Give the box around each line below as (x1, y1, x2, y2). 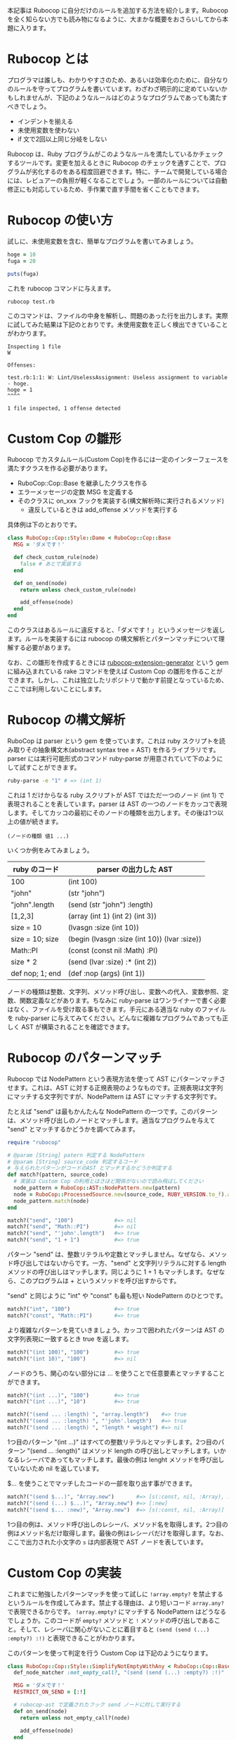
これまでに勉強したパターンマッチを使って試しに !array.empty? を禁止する (7, 1589, 223, 1598)
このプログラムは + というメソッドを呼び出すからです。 (19, 1277, 181, 1285)
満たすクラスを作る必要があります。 (7, 464, 111, 472)
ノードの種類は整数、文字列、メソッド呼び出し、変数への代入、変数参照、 (7, 987, 223, 995)
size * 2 (11, 957, 37, 967)
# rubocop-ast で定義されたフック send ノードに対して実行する (13, 1701, 181, 1708)
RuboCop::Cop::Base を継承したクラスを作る (17, 479, 147, 488)
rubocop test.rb (7, 298, 55, 305)
